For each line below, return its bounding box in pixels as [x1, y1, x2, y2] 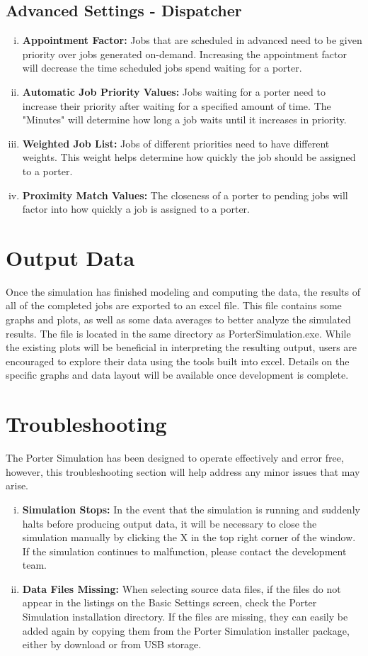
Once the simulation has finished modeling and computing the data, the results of [6, 284, 360, 299]
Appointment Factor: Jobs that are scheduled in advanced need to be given [22, 33, 362, 48]
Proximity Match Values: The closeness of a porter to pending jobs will [22, 187, 348, 202]
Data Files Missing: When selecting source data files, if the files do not [22, 581, 341, 596]
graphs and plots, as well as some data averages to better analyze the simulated [6, 312, 351, 327]
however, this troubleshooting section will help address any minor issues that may [6, 464, 360, 479]
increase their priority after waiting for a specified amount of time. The [22, 98, 331, 113]
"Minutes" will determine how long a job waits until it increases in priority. [22, 112, 347, 127]
